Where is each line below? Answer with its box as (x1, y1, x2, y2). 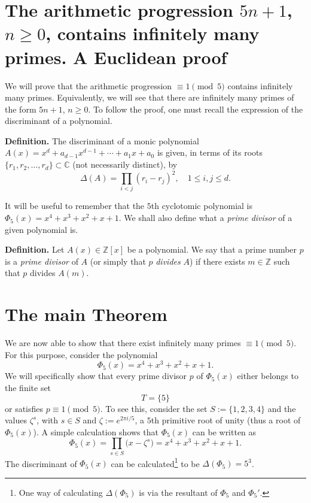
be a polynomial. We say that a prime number (127, 243, 297, 256)
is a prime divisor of (5, 254, 78, 267)
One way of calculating (19, 486, 103, 498)
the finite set (5, 381, 51, 394)
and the (267, 402, 296, 414)
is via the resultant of (139, 486, 218, 498)
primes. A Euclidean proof (5, 44, 227, 69)
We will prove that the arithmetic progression (5, 79, 172, 92)
